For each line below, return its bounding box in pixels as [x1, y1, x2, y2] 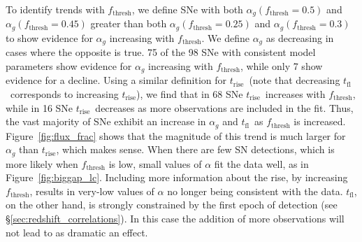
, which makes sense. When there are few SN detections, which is [56, 142, 335, 157]
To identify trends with [6, 2, 105, 16]
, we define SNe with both [131, 2, 243, 16]
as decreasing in [266, 30, 334, 45]
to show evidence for [6, 30, 93, 45]
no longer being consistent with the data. [167, 183, 343, 198]
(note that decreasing [249, 73, 340, 87]
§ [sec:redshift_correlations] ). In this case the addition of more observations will [6, 211, 345, 226]
